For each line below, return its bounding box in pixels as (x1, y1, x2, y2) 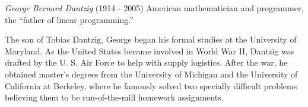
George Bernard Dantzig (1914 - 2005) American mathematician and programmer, (5, 2, 304, 14)
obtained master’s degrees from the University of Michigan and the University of (5, 67, 298, 80)
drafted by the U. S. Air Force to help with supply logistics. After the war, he (5, 56, 288, 69)
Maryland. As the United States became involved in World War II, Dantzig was (5, 44, 295, 57)
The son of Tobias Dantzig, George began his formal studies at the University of (5, 33, 297, 46)
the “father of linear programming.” (5, 13, 134, 25)
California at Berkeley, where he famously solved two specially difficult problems (5, 79, 297, 92)
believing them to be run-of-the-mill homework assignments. (5, 91, 224, 103)
